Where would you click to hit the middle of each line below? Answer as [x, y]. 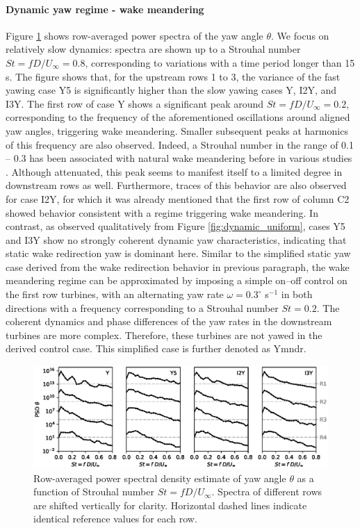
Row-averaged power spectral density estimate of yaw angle [160, 478]
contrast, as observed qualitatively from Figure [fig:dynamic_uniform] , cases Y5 [175, 226]
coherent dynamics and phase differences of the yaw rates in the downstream [169, 321]
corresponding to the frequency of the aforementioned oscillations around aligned [178, 117]
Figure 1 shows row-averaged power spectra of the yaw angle [134, 35]
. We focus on [300, 35]
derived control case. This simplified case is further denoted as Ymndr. [156, 348]
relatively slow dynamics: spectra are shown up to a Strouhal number [153, 49]
